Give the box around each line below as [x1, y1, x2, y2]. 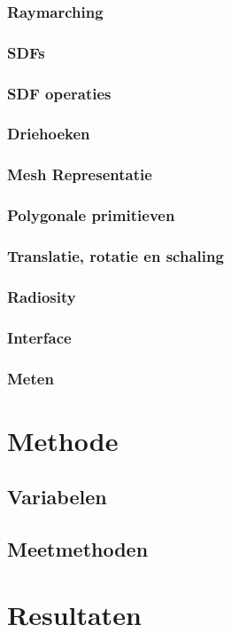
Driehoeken [7, 123, 90, 145]
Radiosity [7, 285, 76, 307]
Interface [7, 326, 72, 348]
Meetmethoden [7, 534, 149, 562]
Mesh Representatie [7, 163, 152, 186]
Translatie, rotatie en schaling [7, 244, 224, 266]
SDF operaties [7, 82, 112, 104]
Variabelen [7, 483, 107, 510]
